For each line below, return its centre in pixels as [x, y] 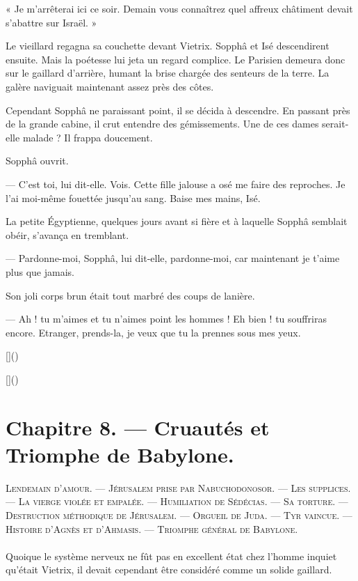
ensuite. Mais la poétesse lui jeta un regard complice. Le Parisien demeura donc [176, 59]
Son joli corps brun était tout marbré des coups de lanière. [130, 295]
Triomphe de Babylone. [120, 454]
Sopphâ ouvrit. [37, 161]
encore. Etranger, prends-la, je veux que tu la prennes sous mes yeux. [153, 332]
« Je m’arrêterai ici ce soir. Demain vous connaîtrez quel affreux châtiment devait [179, 8]
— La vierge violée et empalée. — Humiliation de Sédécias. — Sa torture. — [177, 501]
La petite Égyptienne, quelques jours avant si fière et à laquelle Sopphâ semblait [177, 221]
